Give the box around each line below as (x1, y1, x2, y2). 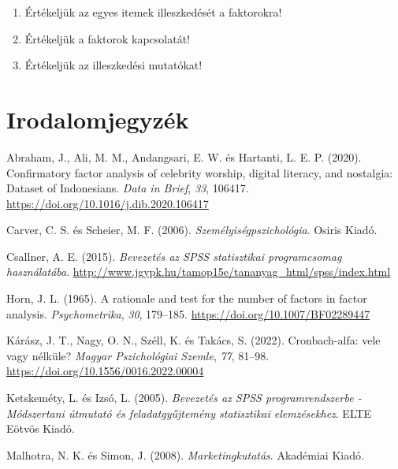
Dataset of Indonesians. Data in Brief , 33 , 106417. (6, 180, 249, 196)
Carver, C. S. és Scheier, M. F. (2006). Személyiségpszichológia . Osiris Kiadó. (6, 221, 378, 238)
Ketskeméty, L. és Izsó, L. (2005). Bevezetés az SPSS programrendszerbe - (6, 389, 362, 406)
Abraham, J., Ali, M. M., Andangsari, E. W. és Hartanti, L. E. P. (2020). (6, 148, 362, 165)
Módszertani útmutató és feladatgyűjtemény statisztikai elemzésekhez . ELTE (6, 404, 372, 421)
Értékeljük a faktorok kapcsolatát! (24, 30, 191, 47)
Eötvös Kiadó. (6, 420, 75, 437)
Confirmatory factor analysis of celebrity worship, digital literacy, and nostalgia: (6, 164, 393, 181)
